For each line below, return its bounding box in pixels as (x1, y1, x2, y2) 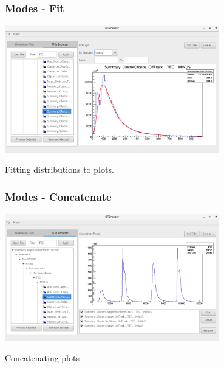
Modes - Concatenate (5, 189, 112, 204)
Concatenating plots (5, 352, 80, 364)
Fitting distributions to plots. (5, 163, 114, 176)
